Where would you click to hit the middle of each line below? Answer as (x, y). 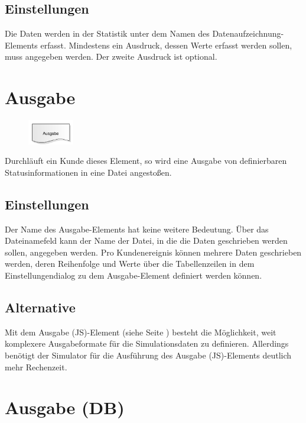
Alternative (40, 307)
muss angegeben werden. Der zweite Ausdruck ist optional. (111, 56)
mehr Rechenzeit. (36, 367)
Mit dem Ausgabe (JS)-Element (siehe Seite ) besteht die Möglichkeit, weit (141, 332)
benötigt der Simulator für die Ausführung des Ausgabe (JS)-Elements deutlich (148, 355)
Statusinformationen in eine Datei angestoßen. (88, 172)
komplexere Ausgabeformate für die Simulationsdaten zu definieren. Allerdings (147, 343)
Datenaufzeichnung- (248, 33)
